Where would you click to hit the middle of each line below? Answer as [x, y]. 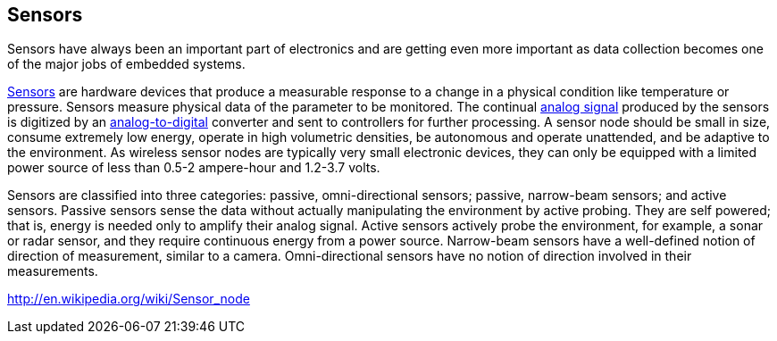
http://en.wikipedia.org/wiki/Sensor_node [129, 299]
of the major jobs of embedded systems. [126, 64]
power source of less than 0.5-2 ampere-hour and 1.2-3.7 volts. [194, 168]
